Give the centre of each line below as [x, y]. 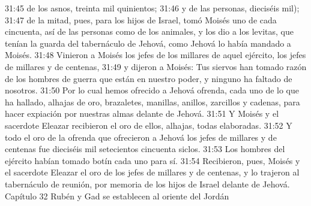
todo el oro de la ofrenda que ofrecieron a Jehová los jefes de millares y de [141, 137]
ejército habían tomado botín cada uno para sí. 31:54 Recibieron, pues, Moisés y [152, 160]
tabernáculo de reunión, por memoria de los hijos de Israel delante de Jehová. [147, 184]
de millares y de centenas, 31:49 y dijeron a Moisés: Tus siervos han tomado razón [156, 66]
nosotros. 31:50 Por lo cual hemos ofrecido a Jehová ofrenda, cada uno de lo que [152, 90]
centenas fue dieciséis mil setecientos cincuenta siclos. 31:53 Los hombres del [145, 149]
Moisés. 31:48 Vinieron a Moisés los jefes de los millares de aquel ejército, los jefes [155, 55]
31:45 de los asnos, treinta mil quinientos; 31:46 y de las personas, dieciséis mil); [152, 8]
